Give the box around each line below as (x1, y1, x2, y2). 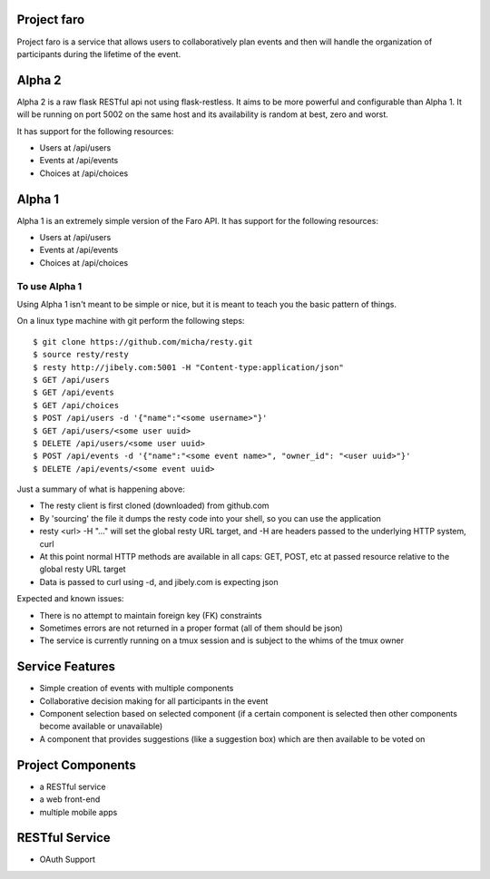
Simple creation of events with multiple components (39, 683, 234, 694)
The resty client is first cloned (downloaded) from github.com (39, 500, 269, 512)
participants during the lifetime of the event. (16, 48, 181, 59)
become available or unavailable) (39, 721, 163, 732)
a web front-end (39, 794, 101, 805)
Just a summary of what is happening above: (16, 483, 185, 494)
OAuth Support (39, 854, 95, 865)
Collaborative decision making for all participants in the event (39, 695, 269, 707)
